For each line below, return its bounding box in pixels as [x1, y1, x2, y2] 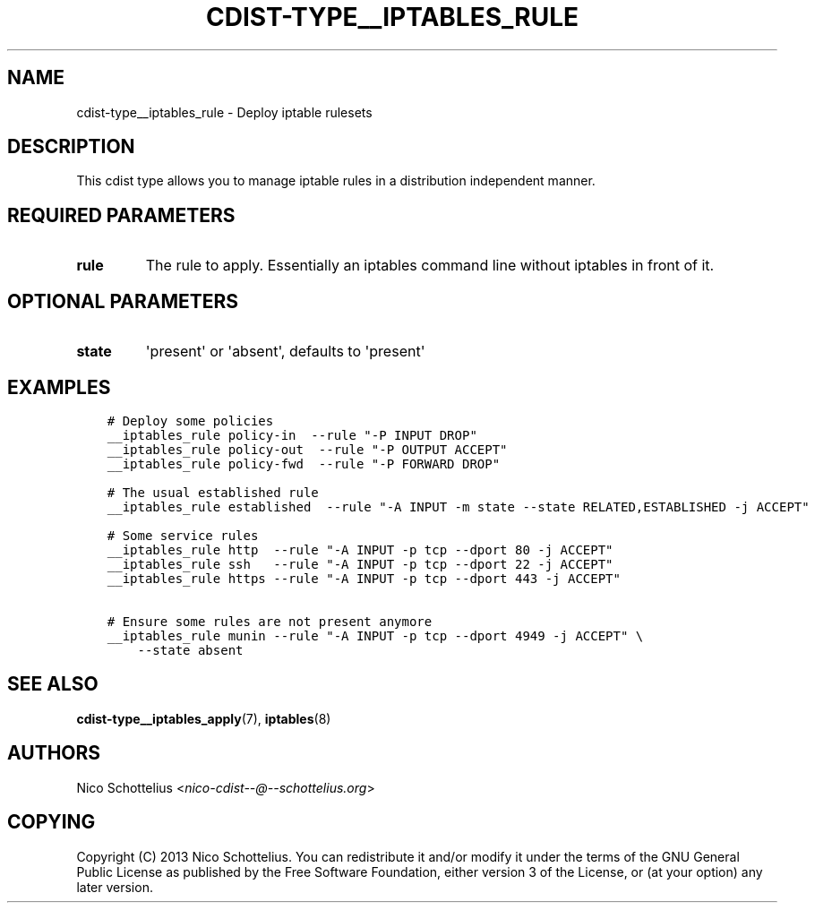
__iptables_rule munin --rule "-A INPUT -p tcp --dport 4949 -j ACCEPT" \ [107, 628, 644, 643]
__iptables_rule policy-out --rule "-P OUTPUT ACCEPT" [107, 442, 508, 457]
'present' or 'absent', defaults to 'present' [145, 342, 425, 361]
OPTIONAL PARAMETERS [7, 289, 239, 313]
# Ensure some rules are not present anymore [107, 614, 433, 629]
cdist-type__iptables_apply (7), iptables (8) [76, 710, 331, 726]
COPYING [7, 811, 96, 834]
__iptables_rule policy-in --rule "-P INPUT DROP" [107, 427, 477, 442]
